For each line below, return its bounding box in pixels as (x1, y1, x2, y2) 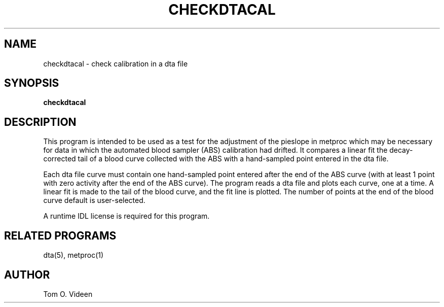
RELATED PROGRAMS (4, 229, 117, 242)
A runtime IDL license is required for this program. (43, 212, 210, 221)
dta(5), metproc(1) (43, 251, 104, 260)
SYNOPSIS (4, 77, 59, 90)
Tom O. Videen (43, 289, 93, 298)
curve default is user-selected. (43, 196, 145, 205)
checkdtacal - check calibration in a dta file (43, 59, 188, 68)
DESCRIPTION (4, 115, 77, 128)
